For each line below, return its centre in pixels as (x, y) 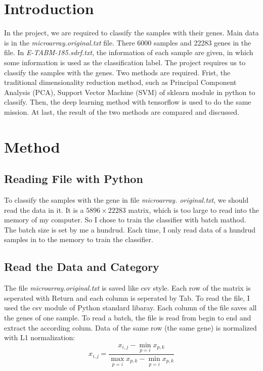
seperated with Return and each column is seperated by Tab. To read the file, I (127, 297)
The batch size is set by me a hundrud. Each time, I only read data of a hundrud (130, 229)
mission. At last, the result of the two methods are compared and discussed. (122, 111)
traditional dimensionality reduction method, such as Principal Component (120, 82)
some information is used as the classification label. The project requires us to (125, 62)
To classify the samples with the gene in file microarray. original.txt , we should (126, 200)
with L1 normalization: (40, 337)
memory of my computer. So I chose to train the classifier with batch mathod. (125, 220)
